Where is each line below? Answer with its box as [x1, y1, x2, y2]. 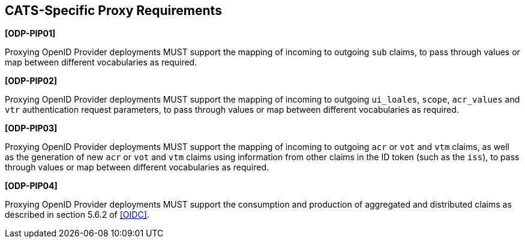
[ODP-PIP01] [5, 28, 56, 39]
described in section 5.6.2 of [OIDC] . [5, 209, 149, 220]
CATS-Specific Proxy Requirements [5, 3, 222, 18]
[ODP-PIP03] [5, 123, 58, 134]
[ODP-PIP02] [5, 76, 58, 86]
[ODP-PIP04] [5, 181, 58, 191]
